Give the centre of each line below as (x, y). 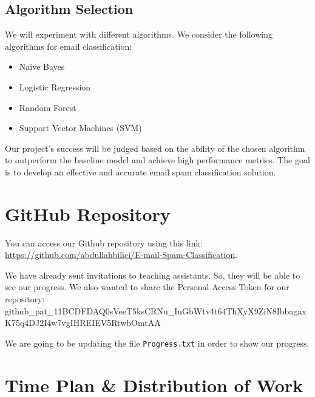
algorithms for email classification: (69, 46)
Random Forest (48, 107)
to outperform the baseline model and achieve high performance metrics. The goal (157, 160)
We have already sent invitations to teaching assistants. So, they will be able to (153, 275)
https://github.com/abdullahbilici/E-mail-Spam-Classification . (121, 255)
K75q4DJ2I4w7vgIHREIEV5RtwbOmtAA (83, 323)
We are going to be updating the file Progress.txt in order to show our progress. (157, 343)
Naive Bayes (42, 66)
